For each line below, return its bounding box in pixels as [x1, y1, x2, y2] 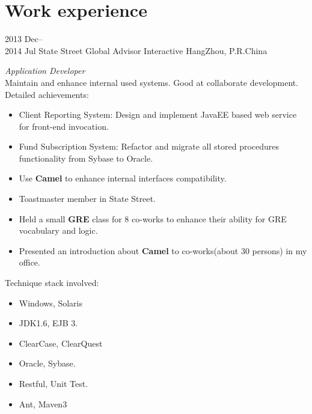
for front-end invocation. [19, 120, 109, 132]
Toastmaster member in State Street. [19, 192, 156, 205]
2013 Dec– [5, 32, 43, 45]
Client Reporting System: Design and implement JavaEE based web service [19, 108, 297, 121]
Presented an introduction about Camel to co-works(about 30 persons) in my [19, 244, 307, 257]
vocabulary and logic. [19, 224, 98, 237]
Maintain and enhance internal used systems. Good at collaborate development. [5, 76, 299, 88]
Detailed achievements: [5, 88, 89, 100]
